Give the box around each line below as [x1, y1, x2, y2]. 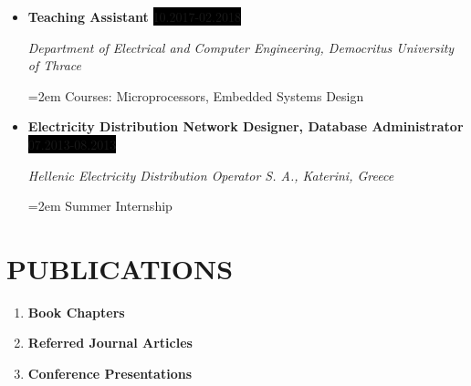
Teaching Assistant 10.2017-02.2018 [27, 7, 241, 26]
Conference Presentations [27, 364, 192, 383]
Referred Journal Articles [27, 333, 193, 352]
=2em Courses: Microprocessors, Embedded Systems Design [27, 86, 364, 105]
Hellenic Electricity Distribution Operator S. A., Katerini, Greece [27, 165, 394, 184]
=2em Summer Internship [27, 196, 173, 215]
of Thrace [27, 56, 81, 75]
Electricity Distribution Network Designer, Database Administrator [27, 117, 464, 136]
